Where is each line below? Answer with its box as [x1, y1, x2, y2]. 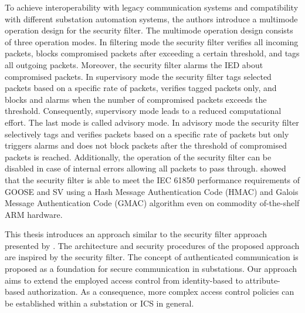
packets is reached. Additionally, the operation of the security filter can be [5, 150, 272, 163]
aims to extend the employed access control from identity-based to [5, 274, 243, 286]
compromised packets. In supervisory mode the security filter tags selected [5, 70, 272, 82]
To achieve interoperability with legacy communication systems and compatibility [5, 1, 299, 13]
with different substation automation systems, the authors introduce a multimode [5, 12, 298, 25]
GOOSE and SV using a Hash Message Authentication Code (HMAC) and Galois [5, 185, 299, 197]
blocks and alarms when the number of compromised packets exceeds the [5, 93, 267, 105]
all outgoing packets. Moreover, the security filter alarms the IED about [5, 58, 263, 70]
